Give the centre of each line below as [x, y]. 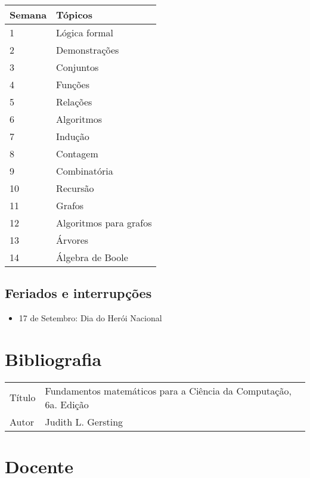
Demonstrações [88, 50]
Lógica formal [85, 32]
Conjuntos [77, 67]
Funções [73, 84]
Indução [73, 136]
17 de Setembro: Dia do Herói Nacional [90, 318]
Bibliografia [53, 358]
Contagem [77, 153]
